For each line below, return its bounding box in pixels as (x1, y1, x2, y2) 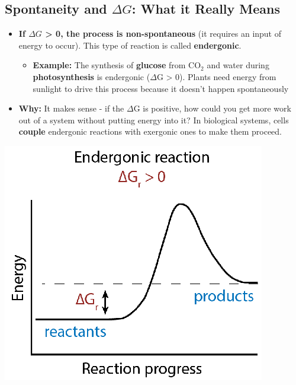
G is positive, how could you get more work (133, 102, 291, 114)
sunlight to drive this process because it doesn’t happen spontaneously (33, 82, 289, 94)
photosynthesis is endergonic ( (33, 70, 150, 82)
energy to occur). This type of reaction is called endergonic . (18, 39, 242, 51)
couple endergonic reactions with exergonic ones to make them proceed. (18, 125, 282, 138)
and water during (207, 59, 269, 71)
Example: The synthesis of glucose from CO (33, 59, 201, 71)
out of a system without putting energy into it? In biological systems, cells (18, 113, 289, 126)
